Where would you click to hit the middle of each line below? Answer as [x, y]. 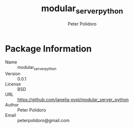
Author [12, 105]
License [13, 84]
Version [13, 74]
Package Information [48, 49]
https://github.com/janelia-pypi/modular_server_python [73, 100]
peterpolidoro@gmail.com [44, 121]
